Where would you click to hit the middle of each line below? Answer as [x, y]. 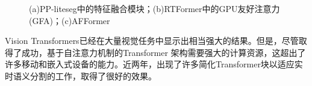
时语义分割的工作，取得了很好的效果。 [81, 75]
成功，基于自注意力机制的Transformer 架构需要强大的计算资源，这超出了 [164, 52]
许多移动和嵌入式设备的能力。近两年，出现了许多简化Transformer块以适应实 [154, 64]
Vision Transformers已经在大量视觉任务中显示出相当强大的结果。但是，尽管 [152, 41]
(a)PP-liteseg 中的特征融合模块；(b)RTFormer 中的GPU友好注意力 [154, 8]
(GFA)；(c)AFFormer [70, 20]
